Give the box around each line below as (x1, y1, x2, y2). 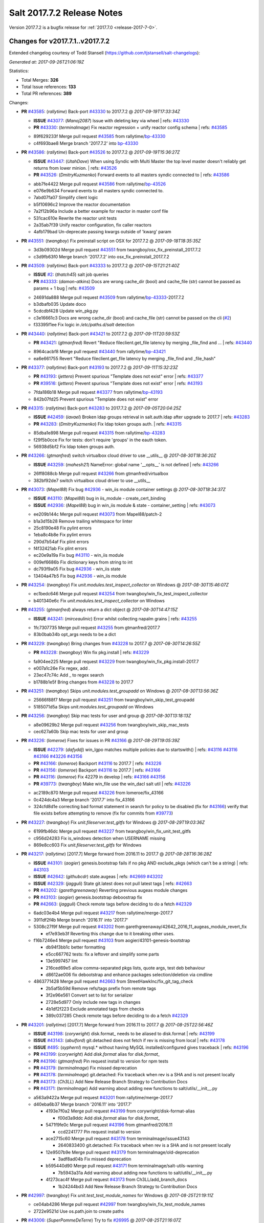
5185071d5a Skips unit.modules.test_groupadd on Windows (33, 703, 154, 709)
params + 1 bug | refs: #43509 (33, 285, 95, 291)
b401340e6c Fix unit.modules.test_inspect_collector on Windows (33, 597, 165, 604)
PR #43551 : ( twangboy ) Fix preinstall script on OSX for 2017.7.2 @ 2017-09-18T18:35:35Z (21, 238, 201, 244)
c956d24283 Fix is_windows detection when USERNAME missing (33, 835, 166, 841)
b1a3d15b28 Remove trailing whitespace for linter (33, 518, 133, 524)
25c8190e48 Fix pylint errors (33, 525, 92, 531)
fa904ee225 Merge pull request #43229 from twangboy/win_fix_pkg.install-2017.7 (33, 658, 199, 664)
